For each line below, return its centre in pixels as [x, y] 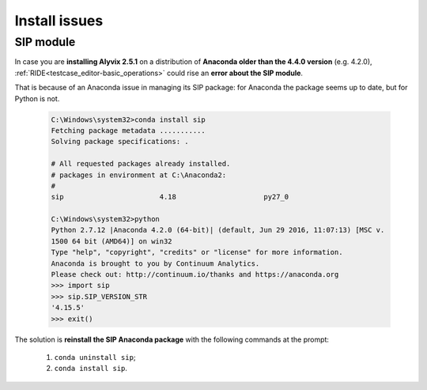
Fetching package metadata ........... [128, 130]
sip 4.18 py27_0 [170, 197]
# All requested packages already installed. [141, 164]
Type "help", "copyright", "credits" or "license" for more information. [197, 252]
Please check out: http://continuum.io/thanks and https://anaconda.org [195, 275]
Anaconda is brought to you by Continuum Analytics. [155, 263]
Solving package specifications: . [120, 142]
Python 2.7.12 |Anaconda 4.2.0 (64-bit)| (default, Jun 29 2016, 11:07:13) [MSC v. [218, 230]
